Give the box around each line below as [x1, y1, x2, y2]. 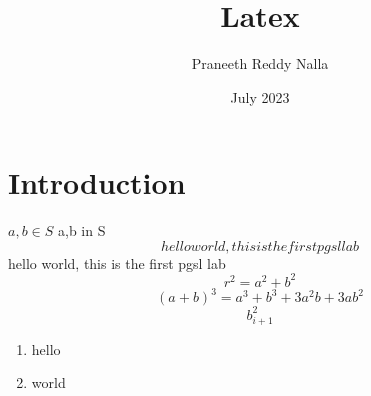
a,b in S [58, 220, 106, 241]
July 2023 [230, 86, 290, 107]
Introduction [8, 162, 186, 203]
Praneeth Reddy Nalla [191, 53, 329, 74]
